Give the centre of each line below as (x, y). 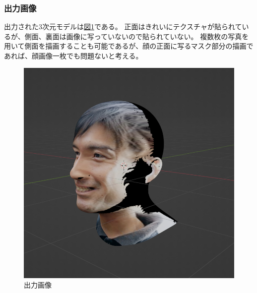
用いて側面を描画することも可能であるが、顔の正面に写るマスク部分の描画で (129, 46)
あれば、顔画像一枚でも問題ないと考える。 (73, 56)
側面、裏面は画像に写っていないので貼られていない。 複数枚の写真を (137, 36)
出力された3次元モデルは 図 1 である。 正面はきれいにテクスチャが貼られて (123, 27)
